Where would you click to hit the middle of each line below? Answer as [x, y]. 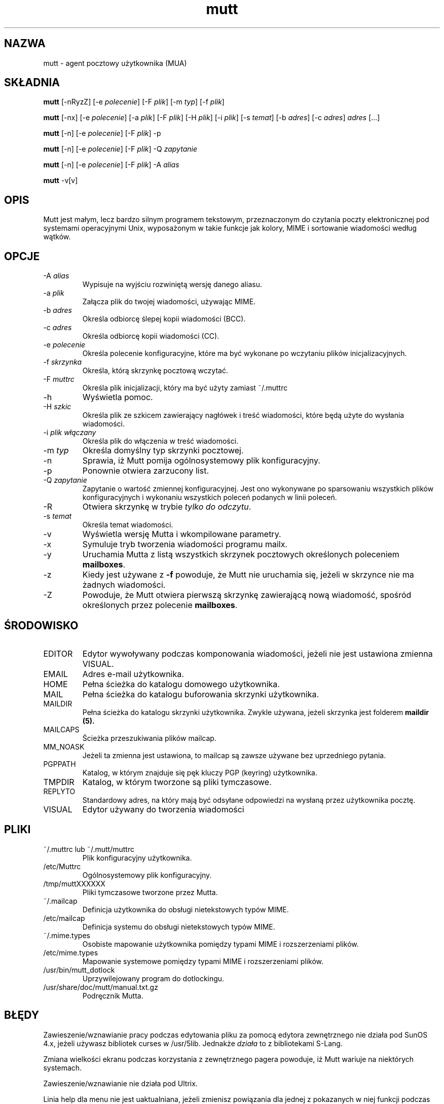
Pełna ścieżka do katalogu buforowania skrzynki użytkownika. [201, 694]
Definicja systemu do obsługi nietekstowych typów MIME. [179, 927]
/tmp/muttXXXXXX [74, 883]
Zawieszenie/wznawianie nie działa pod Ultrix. [120, 1083]
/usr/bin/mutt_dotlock [79, 970]
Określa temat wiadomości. [128, 525]
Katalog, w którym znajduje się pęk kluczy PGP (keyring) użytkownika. [200, 772]
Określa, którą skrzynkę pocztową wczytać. [155, 371]
